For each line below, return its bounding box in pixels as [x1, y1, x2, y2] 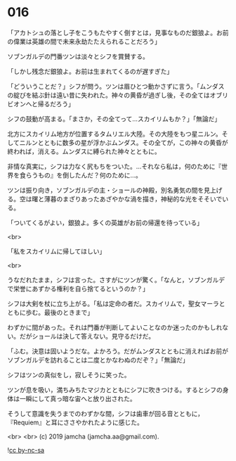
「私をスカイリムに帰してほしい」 [7, 247, 106, 255]
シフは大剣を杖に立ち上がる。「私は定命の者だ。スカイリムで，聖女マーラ [7, 299, 220, 308]
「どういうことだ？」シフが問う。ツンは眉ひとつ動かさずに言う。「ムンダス [7, 82, 225, 90]
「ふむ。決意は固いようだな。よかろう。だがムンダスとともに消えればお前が [7, 346, 228, 355]
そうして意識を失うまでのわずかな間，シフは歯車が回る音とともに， [7, 409, 204, 417]
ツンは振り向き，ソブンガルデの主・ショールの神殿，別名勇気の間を [7, 186, 204, 194]
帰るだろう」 [37, 99, 75, 108]
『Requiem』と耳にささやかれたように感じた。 [7, 418, 144, 427]
